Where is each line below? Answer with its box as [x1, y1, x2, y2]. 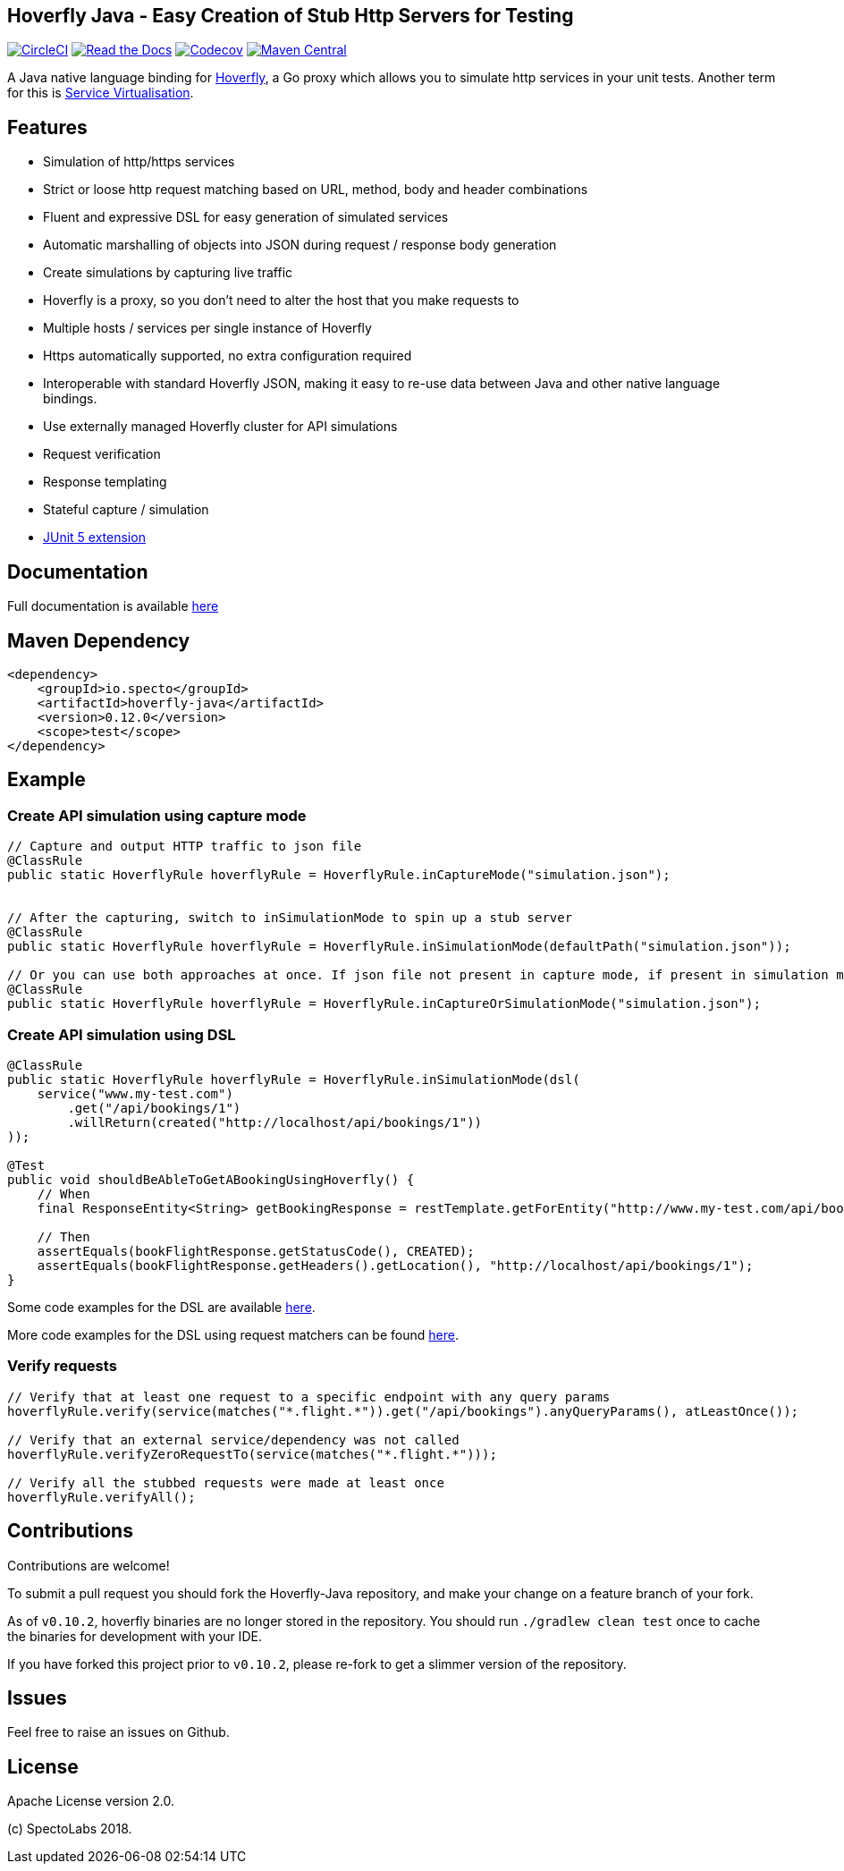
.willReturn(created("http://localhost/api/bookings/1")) [67, 1114, 483, 1130]
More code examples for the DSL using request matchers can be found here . [7, 1326, 459, 1342]
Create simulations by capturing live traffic [43, 265, 293, 281]
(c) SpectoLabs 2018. [7, 1821, 132, 1837]
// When [37, 1186, 90, 1201]
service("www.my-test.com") [37, 1086, 233, 1101]
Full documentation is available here [7, 598, 219, 614]
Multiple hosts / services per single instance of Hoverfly [43, 320, 372, 336]
